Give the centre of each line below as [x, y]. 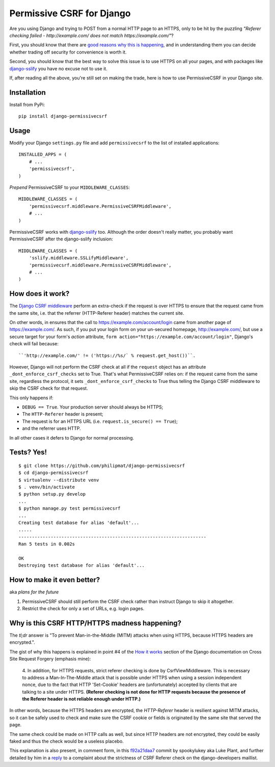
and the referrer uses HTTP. [51, 428]
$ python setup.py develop [52, 494]
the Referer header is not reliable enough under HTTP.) [81, 699]
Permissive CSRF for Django [70, 13]
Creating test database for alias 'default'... [79, 523]
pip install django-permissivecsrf [63, 116]
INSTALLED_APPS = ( [43, 155]
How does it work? [39, 294]
